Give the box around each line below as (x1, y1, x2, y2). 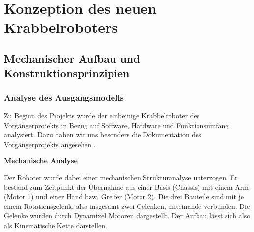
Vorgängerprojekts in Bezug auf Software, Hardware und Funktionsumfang (4, 120, 229, 130)
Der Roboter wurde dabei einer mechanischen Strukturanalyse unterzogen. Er (4, 172, 238, 182)
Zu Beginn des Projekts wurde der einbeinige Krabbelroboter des (4, 110, 200, 120)
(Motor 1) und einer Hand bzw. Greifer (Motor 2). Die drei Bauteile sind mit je (4, 191, 244, 202)
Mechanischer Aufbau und (4, 51, 140, 66)
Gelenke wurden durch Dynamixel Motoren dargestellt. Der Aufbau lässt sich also (4, 210, 251, 221)
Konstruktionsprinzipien (4, 65, 130, 80)
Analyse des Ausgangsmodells (4, 91, 124, 103)
